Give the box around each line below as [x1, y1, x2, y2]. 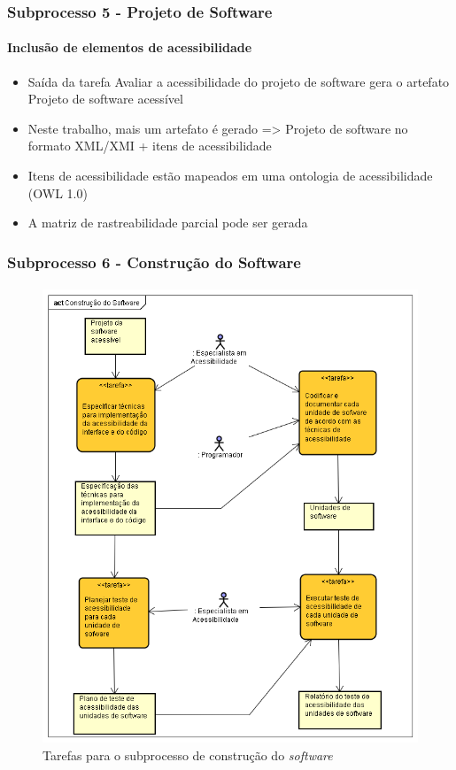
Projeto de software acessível [27, 89, 183, 108]
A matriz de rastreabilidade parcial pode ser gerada [27, 213, 308, 232]
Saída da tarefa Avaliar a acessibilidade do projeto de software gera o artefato [27, 72, 450, 90]
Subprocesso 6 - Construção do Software [7, 250, 301, 273]
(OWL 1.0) [27, 183, 88, 202]
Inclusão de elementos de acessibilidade [7, 38, 252, 57]
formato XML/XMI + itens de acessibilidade [27, 136, 272, 155]
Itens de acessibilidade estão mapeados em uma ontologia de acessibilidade [27, 166, 433, 185]
